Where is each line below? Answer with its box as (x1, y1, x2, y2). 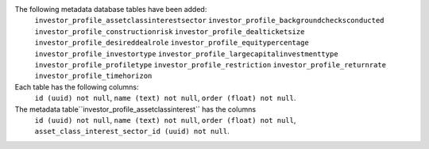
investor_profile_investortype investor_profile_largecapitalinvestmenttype (34, 49, 338, 59)
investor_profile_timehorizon (34, 71, 153, 81)
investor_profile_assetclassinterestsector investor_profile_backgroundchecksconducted (34, 16, 385, 25)
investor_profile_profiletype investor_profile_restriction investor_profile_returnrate (34, 60, 387, 69)
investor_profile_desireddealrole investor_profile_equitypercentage (34, 38, 309, 48)
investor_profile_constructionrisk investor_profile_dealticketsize (34, 27, 305, 36)
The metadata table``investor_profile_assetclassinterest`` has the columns (14, 104, 257, 114)
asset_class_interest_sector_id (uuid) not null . (34, 127, 230, 136)
